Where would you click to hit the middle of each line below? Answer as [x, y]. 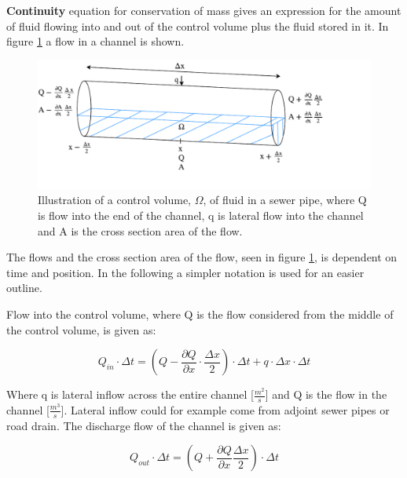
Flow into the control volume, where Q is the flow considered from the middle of [200, 314]
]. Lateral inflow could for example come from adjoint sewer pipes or [225, 409]
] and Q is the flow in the [326, 394]
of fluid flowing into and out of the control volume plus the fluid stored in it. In [198, 26]
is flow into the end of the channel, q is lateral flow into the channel [201, 215]
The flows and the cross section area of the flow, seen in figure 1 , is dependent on [202, 257]
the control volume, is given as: [81, 329]
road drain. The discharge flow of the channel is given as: [144, 425]
